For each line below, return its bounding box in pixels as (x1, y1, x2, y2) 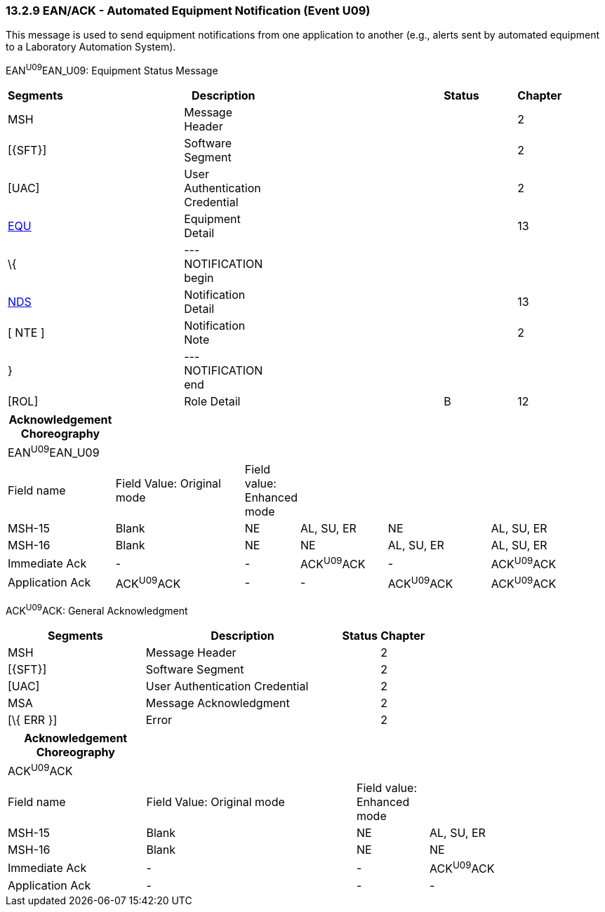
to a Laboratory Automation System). (6, 41, 176, 53)
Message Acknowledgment (145, 695, 290, 710)
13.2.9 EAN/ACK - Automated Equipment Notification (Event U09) (6, 4, 371, 18)
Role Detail (184, 394, 241, 409)
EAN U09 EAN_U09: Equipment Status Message (6, 62, 218, 77)
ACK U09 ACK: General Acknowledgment (6, 603, 188, 617)
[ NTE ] (8, 326, 45, 340)
